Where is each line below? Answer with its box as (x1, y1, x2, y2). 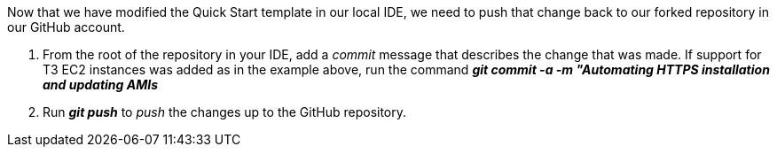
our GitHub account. (7, 19, 125, 35)
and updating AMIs (43, 77, 158, 92)
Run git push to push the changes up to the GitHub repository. (43, 104, 407, 119)
